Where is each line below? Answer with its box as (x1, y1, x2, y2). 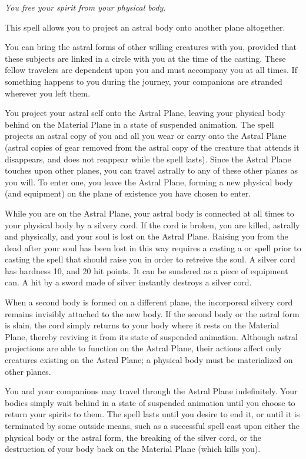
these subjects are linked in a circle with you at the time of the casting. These (5, 52, 286, 64)
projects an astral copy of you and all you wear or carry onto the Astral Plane (5, 129, 287, 142)
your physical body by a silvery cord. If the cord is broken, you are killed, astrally (5, 218, 300, 231)
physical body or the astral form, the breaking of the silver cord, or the (5, 431, 262, 443)
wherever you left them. (5, 87, 91, 99)
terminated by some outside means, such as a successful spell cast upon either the (5, 420, 300, 431)
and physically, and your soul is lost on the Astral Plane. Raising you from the (5, 230, 288, 242)
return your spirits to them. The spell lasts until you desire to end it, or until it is (5, 408, 300, 420)
